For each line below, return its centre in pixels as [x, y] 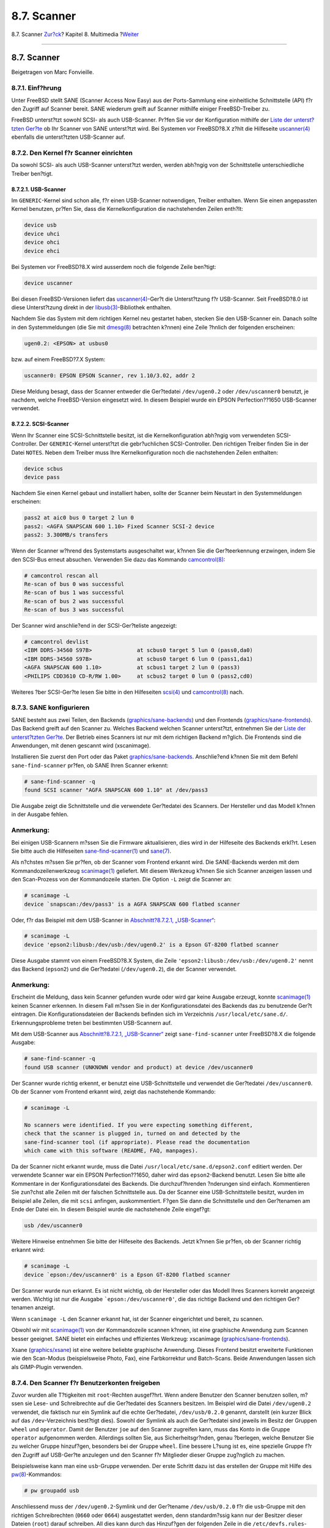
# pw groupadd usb [52, 1491]
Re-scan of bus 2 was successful [74, 601]
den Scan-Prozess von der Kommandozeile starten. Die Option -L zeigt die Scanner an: [122, 880]
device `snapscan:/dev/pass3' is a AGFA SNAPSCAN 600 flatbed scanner [132, 904]
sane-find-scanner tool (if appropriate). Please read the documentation [137, 1142]
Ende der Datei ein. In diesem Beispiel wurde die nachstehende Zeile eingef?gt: [111, 1209]
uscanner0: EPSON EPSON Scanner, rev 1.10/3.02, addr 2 [110, 375]
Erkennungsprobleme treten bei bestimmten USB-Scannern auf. [92, 1023]
